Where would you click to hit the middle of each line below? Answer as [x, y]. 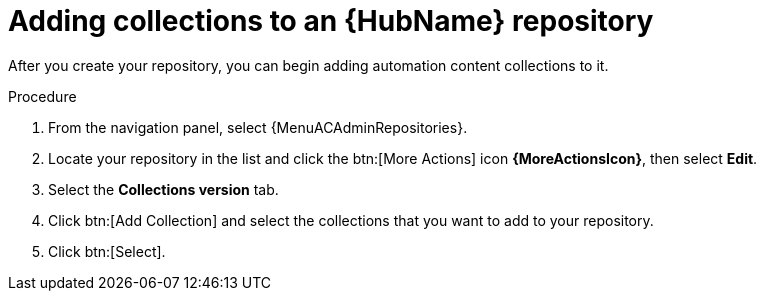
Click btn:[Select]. [107, 251]
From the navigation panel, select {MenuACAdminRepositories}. [258, 127]
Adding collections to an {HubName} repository [331, 21]
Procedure [42, 96]
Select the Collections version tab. [163, 189]
